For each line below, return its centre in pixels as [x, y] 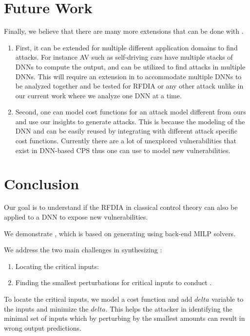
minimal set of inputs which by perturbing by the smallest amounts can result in [125, 318]
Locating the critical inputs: [57, 266]
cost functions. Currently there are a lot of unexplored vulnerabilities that [126, 141]
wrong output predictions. [43, 327]
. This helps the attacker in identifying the [169, 308]
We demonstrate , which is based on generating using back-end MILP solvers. [120, 233]
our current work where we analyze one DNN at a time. [98, 95]
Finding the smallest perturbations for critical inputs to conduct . [114, 282]
